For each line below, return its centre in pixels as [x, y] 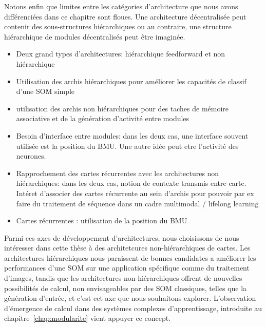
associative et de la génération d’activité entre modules [103, 118]
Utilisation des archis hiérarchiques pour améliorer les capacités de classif [131, 81]
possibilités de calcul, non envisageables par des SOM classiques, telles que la [126, 288]
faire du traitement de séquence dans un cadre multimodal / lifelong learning [137, 203]
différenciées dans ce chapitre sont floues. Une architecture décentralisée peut [125, 16]
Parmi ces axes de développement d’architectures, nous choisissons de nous [122, 237]
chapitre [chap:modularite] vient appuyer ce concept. [88, 318]
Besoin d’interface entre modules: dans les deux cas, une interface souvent [132, 135]
